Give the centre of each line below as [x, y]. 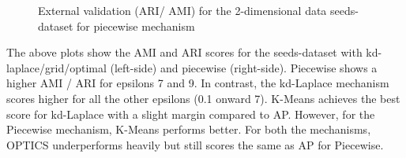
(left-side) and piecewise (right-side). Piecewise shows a [244, 67]
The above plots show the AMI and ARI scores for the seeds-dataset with [184, 52]
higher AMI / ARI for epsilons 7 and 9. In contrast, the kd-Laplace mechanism [198, 83]
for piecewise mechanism [136, 26]
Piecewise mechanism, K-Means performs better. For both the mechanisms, [189, 129]
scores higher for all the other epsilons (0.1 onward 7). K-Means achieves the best [203, 98]
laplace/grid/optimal [56, 67]
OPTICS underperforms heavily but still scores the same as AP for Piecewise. [195, 144]
